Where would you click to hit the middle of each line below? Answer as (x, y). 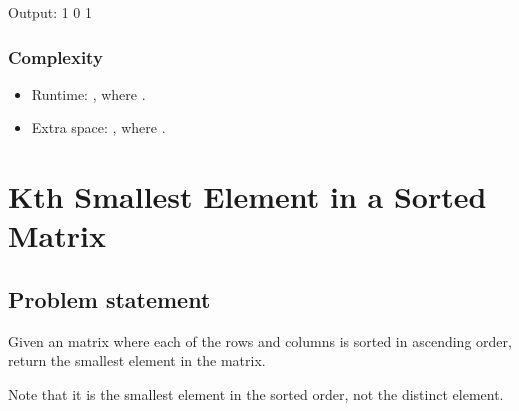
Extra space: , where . (98, 127)
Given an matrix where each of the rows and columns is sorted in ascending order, (260, 340)
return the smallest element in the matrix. (137, 360)
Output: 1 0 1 (50, 12)
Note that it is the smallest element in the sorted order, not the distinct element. (256, 393)
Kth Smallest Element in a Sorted (247, 196)
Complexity (55, 56)
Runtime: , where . (88, 93)
